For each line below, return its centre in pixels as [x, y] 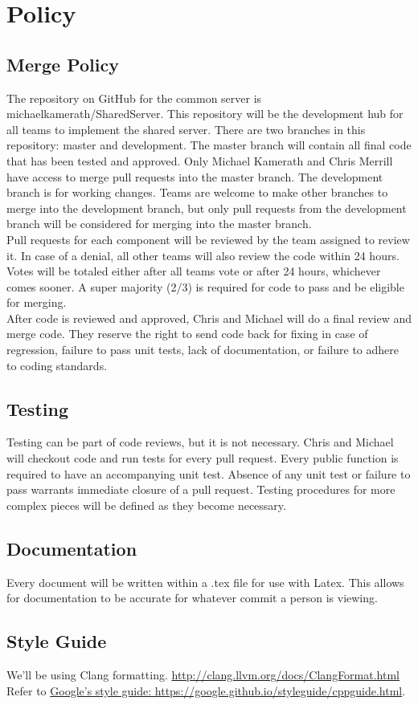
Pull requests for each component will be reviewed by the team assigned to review [208, 239]
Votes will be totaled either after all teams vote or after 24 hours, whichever [194, 271]
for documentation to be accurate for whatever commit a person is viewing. [192, 598]
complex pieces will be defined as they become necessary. [146, 505]
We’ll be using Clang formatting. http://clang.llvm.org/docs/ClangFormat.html [203, 675]
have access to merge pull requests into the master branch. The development [195, 176]
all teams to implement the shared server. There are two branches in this [186, 129]
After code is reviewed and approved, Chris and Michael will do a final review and [209, 318]
